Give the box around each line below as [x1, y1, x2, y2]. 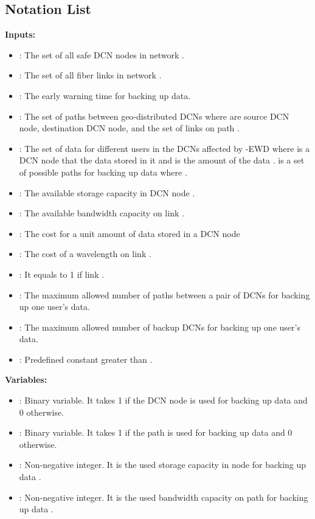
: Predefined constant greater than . [19, 352, 153, 365]
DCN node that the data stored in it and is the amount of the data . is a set [19, 154, 305, 167]
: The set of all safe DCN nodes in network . [19, 48, 184, 61]
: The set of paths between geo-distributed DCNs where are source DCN [19, 109, 289, 122]
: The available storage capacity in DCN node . [19, 186, 195, 199]
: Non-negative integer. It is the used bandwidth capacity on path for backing [19, 490, 308, 503]
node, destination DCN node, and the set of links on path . [19, 122, 240, 134]
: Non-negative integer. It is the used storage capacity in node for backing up [19, 458, 306, 471]
